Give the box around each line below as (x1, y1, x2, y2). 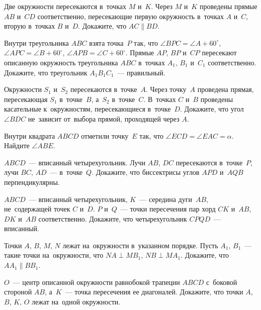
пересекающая (4, 93, 48, 104)
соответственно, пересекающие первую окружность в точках (37, 11, 224, 21)
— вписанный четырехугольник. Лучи (29, 157, 146, 167)
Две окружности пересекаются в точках (4, 1, 126, 11)
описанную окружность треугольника (4, 57, 118, 67)
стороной (4, 286, 32, 297)
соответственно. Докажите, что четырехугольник (38, 213, 187, 224)
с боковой (206, 276, 237, 287)
